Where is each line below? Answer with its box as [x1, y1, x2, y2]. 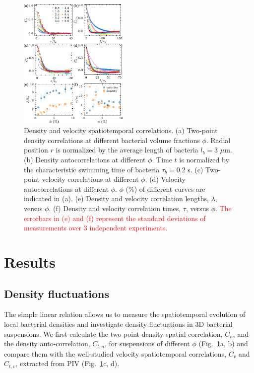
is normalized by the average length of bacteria [56, 145, 198, 155]
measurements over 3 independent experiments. [24, 223, 168, 233]
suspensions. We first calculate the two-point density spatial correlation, [4, 328, 223, 339]
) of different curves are [134, 183, 205, 194]
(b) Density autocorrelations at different [24, 154, 146, 165]
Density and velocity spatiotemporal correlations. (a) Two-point [24, 125, 218, 136]
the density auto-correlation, [4, 338, 90, 349]
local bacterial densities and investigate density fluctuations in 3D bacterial [4, 318, 233, 329]
